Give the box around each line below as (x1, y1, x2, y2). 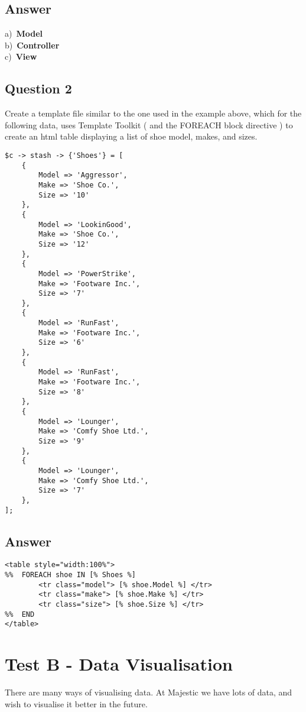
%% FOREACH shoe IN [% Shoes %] (5, 571, 136, 580)
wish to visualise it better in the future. (5, 697, 148, 710)
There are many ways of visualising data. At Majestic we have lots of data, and (5, 686, 292, 698)
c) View (5, 50, 37, 63)
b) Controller (5, 38, 60, 51)
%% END (5, 610, 35, 619)
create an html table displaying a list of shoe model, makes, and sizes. (5, 130, 258, 143)
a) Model (5, 27, 43, 40)
